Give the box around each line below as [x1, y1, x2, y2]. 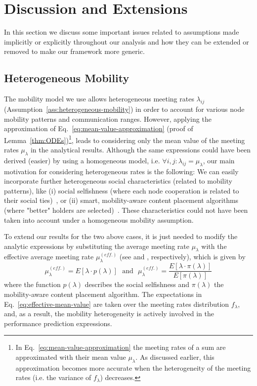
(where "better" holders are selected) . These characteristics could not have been [4, 204, 248, 215]
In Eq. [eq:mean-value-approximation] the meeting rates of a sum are [15, 342, 226, 352]
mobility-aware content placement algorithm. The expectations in [4, 289, 202, 299]
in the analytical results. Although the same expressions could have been [30, 144, 251, 154]
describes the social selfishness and [85, 279, 190, 289]
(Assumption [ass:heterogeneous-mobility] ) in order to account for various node [4, 103, 245, 114]
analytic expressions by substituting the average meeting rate [4, 241, 189, 251]
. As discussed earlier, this [135, 351, 214, 362]
